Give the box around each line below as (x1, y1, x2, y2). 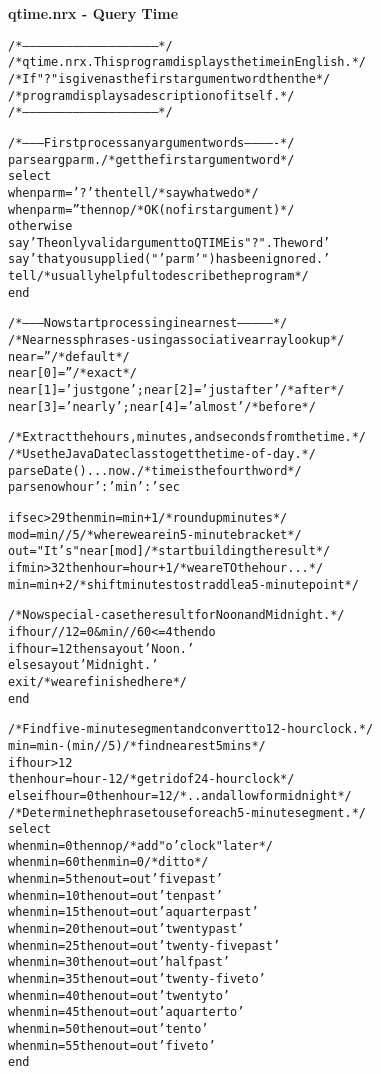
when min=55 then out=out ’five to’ (8, 1038, 216, 1053)
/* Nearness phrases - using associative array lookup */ (8, 333, 345, 348)
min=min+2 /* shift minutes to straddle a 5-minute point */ (8, 577, 359, 592)
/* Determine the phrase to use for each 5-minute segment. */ (8, 805, 367, 820)
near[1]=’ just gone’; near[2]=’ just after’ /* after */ (8, 383, 345, 398)
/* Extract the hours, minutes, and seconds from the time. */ (8, 430, 367, 445)
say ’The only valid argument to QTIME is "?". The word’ (8, 235, 331, 250)
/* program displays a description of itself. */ (8, 88, 295, 103)
